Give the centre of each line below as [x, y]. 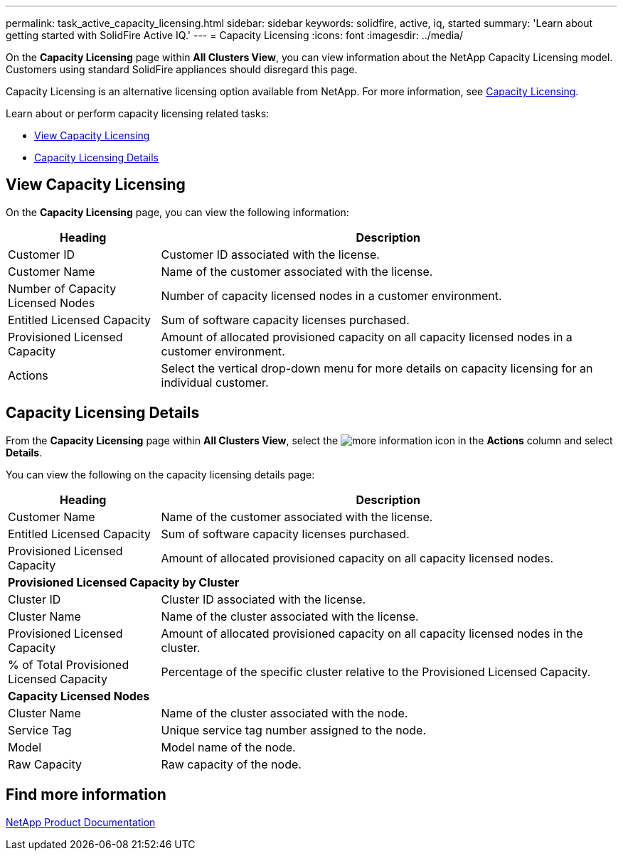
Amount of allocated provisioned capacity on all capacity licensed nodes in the [372, 633]
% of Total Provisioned [69, 664]
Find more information [86, 795]
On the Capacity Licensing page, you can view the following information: [177, 212]
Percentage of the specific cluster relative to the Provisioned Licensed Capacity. [376, 672]
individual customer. [215, 382]
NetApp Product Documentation [81, 822]
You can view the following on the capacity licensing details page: [160, 474]
